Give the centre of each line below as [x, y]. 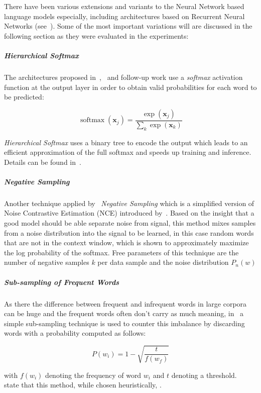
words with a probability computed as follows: [75, 333]
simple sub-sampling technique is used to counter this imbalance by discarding [124, 323]
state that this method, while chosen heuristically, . [83, 385]
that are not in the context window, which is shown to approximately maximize [126, 242]
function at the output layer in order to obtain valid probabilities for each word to [130, 87]
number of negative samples [47, 262]
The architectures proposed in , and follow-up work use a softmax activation [123, 77]
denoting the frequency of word [93, 375]
